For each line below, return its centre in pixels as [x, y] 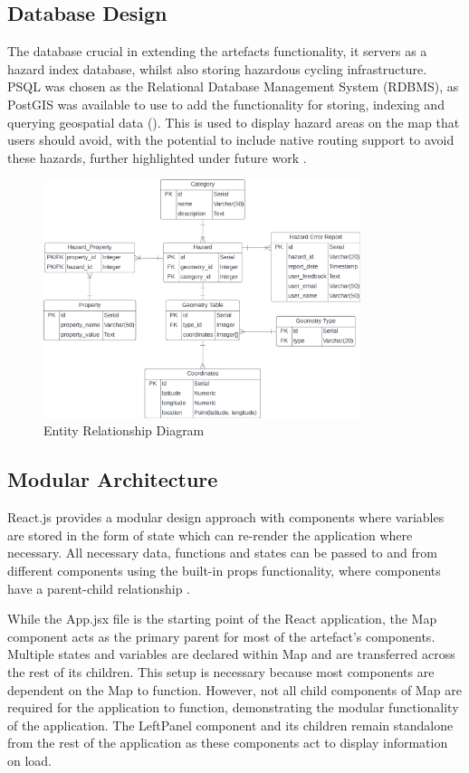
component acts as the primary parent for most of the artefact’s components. [221, 636]
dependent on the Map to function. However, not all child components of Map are [234, 689]
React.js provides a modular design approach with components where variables [226, 517]
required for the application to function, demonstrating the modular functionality [233, 707]
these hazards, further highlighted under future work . [157, 157]
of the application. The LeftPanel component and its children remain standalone [230, 725]
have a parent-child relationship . [99, 588]
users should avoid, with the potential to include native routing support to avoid [231, 140]
